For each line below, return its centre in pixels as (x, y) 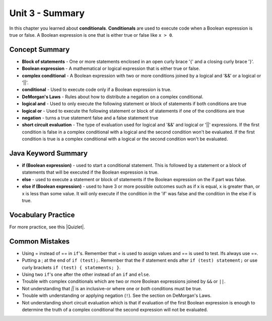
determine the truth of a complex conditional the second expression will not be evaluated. (115, 309)
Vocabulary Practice (42, 215)
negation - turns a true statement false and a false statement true (90, 118)
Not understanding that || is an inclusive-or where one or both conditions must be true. (112, 288)
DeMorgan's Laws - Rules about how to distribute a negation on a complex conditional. (113, 97)
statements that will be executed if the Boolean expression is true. (90, 172)
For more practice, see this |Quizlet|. (47, 227)
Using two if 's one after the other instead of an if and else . (86, 274)
